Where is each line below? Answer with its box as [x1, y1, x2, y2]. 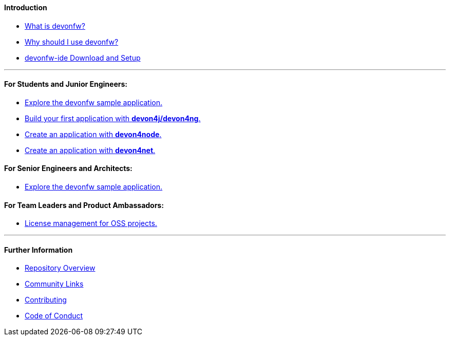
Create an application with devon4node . [25, 129, 162, 139]
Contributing [25, 295, 67, 305]
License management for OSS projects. [25, 219, 157, 228]
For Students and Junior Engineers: [4, 80, 127, 89]
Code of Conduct [25, 311, 83, 320]
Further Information [4, 245, 73, 254]
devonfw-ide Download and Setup [25, 53, 141, 62]
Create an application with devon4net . [25, 145, 156, 155]
